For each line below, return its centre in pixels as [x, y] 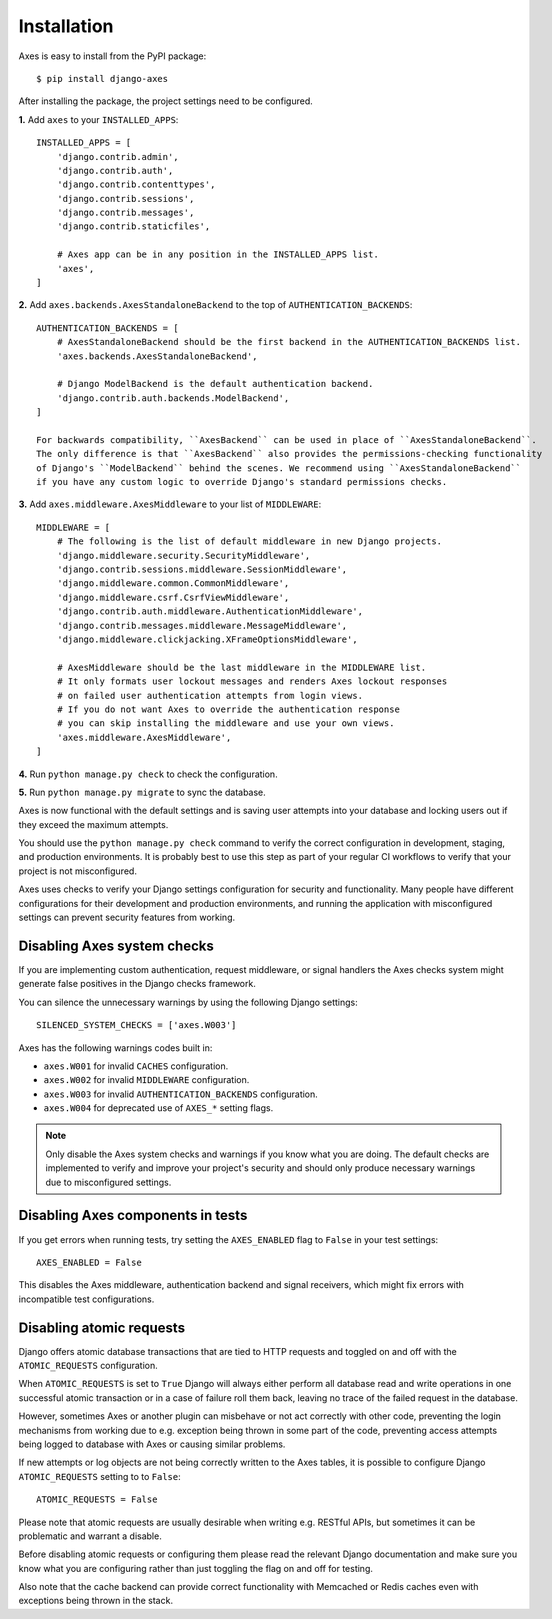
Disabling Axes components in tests [133, 1215]
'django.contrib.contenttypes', [136, 184]
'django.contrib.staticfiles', [133, 226]
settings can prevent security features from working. [127, 917]
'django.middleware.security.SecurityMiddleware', [183, 555]
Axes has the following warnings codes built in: [115, 1047]
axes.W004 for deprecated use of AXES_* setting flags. [158, 1108]
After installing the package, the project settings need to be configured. [166, 101]
